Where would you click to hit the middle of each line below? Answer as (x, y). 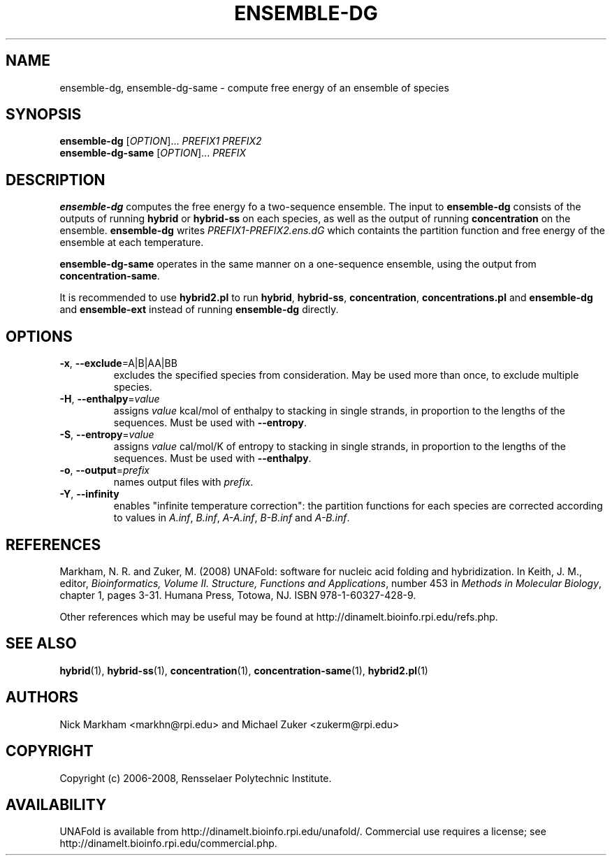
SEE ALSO (41, 644)
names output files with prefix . (183, 482)
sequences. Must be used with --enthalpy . (212, 458)
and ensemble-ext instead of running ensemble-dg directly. (199, 310)
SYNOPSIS (44, 115)
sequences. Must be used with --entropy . (210, 423)
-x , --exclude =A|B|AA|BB (118, 363)
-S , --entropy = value (107, 435)
